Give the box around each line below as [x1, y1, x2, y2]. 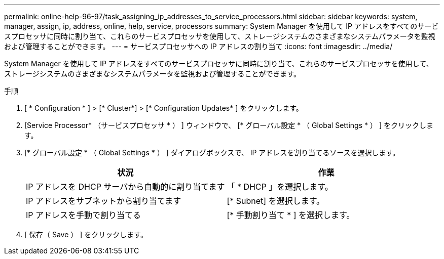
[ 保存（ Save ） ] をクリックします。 [24, 230, 147, 239]
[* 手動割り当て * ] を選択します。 [227, 210, 355, 220]
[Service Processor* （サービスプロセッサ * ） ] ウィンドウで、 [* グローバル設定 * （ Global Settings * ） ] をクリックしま [24, 121, 433, 129]
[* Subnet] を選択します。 [227, 196, 325, 206]
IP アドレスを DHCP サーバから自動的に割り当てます [26, 182, 225, 192]
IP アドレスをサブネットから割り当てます [26, 196, 181, 206]
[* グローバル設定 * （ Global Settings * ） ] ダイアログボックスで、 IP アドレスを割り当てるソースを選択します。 [24, 148, 400, 157]
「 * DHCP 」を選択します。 [227, 182, 333, 192]
